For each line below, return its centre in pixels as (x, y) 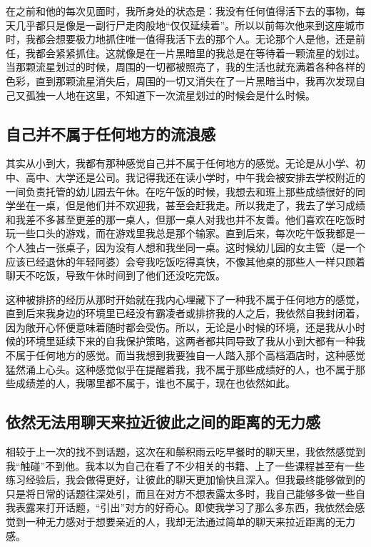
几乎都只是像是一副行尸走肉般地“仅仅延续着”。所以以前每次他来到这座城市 (190, 25)
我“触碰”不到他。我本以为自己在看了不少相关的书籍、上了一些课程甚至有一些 (185, 465)
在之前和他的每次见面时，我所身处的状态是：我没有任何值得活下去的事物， (181, 11)
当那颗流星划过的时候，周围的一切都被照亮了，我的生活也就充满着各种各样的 (185, 67)
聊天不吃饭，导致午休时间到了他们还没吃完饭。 (116, 275)
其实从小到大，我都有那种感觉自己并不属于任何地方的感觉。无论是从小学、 (181, 163)
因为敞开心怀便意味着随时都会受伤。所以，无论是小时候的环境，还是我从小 (181, 327)
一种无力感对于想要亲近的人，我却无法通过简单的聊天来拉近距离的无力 (190, 522)
